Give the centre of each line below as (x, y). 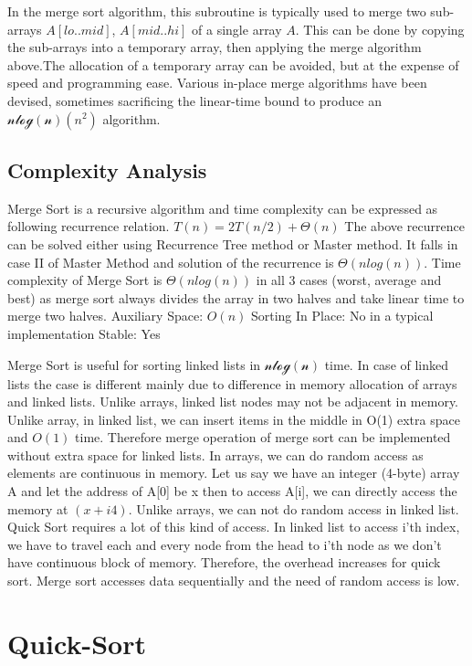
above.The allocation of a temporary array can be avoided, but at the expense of (233, 64)
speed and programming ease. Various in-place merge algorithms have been (217, 83)
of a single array (237, 29)
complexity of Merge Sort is (85, 280)
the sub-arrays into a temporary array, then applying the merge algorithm (215, 47)
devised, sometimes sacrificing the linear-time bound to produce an (194, 100)
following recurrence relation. (89, 226)
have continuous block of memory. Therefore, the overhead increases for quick (224, 562)
